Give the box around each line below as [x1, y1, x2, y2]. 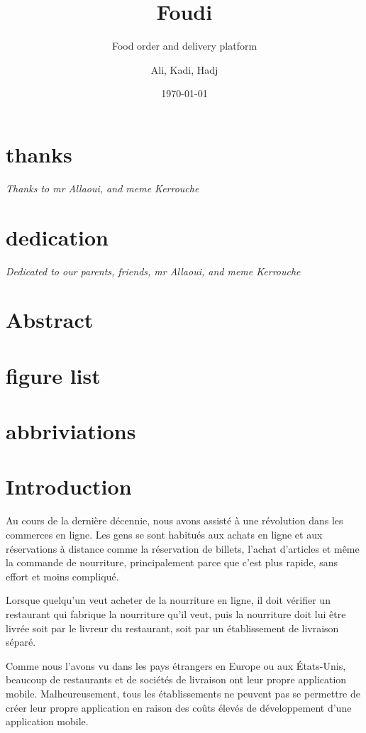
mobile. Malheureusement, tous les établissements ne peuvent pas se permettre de [6, 685, 360, 700]
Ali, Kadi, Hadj [150, 62, 218, 77]
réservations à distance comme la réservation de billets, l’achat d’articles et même [6, 541, 360, 556]
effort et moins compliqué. [6, 568, 119, 583]
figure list [6, 360, 101, 390]
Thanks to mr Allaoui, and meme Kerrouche [6, 180, 199, 195]
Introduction [6, 472, 132, 501]
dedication [6, 222, 109, 251]
